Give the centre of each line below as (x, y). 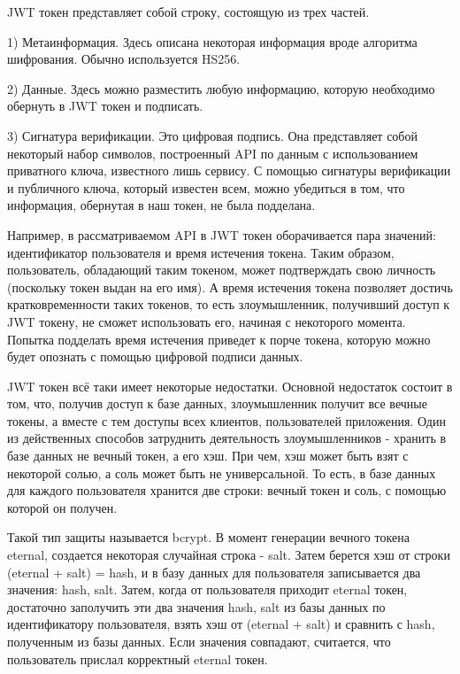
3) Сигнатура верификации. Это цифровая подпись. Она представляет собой (212, 135)
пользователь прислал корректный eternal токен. (138, 659)
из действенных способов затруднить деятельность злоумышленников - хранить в (227, 438)
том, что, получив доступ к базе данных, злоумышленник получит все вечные (217, 403)
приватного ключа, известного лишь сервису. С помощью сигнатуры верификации (229, 170)
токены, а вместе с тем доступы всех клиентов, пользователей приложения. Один (226, 420)
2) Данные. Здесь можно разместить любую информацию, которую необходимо (221, 88)
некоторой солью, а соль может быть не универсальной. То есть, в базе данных (222, 473)
